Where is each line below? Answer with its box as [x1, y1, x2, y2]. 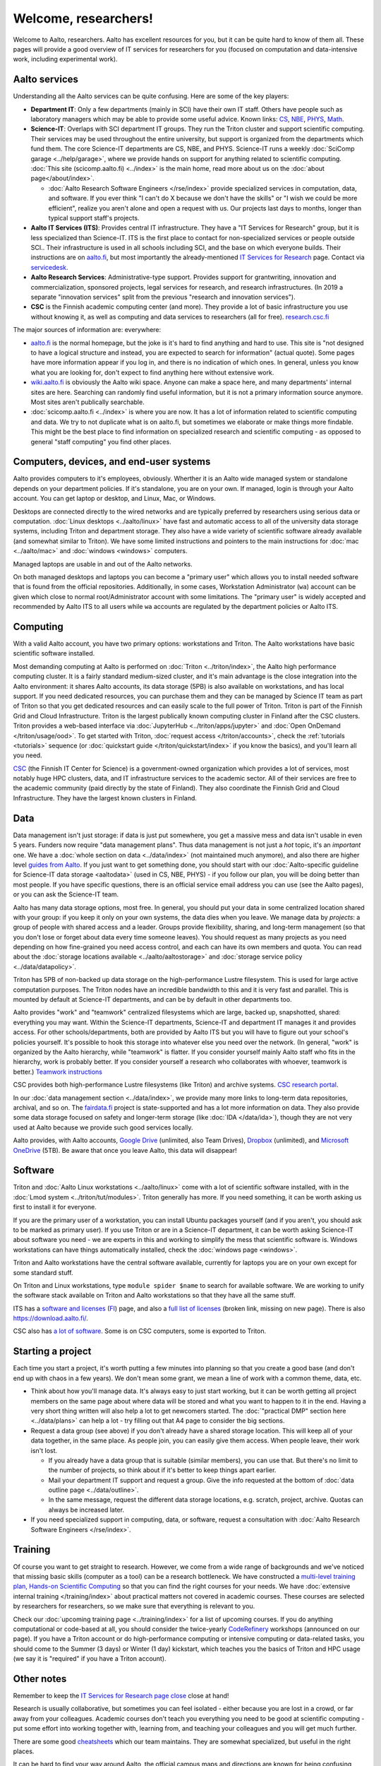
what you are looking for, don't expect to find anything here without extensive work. [30, 368, 274, 377]
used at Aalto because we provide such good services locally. [13, 1123, 193, 1132]
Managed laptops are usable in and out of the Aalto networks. [13, 559, 193, 568]
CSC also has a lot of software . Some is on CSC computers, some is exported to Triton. [13, 1327, 267, 1335]
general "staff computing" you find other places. [30, 437, 172, 446]
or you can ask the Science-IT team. [13, 890, 119, 899]
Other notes [13, 1673, 67, 1685]
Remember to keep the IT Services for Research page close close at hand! [13, 1691, 229, 1700]
